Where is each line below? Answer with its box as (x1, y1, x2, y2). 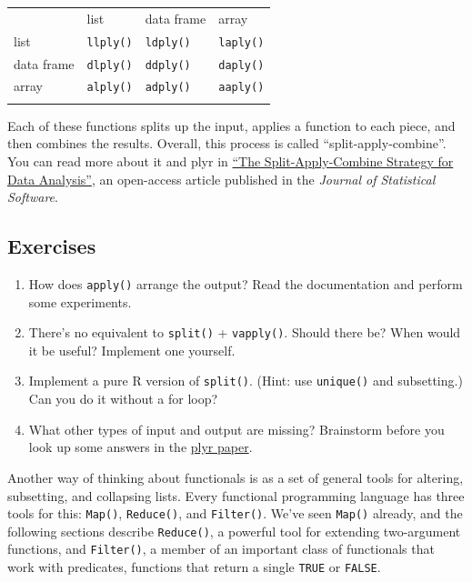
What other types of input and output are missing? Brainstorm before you (28, 419, 445, 438)
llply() (86, 35, 133, 49)
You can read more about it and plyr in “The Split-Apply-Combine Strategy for (7, 152, 454, 170)
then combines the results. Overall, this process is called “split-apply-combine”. (7, 134, 447, 153)
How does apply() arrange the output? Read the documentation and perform (28, 274, 463, 293)
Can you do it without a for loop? (28, 389, 218, 408)
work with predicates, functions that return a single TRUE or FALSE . (7, 557, 381, 577)
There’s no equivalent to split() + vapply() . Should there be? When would (28, 323, 461, 342)
